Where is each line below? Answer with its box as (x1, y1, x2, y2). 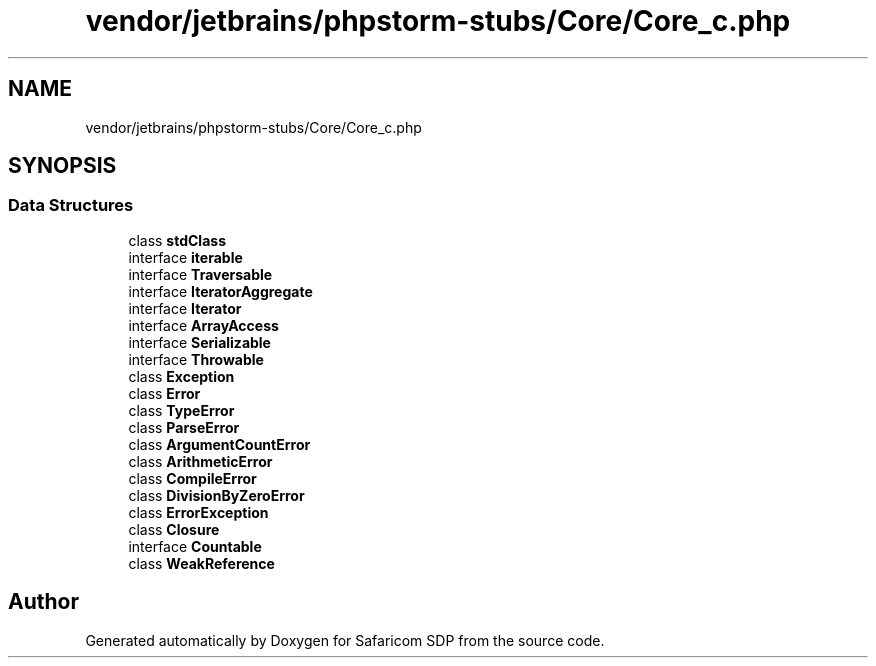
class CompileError (128, 469, 257, 487)
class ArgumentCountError (128, 435, 311, 453)
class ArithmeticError (128, 452, 273, 470)
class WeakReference (128, 554, 275, 572)
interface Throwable (128, 350, 264, 368)
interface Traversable (128, 265, 273, 283)
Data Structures (8, 195, 134, 216)
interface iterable (128, 248, 243, 266)
